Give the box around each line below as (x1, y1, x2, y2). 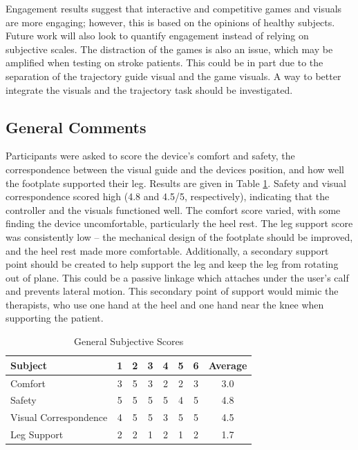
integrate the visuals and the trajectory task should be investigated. (6, 82, 293, 97)
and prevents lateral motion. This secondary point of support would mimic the (6, 284, 339, 298)
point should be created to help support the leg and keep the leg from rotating (6, 257, 339, 271)
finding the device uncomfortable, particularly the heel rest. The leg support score (6, 216, 353, 231)
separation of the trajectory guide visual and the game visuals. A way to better (6, 68, 341, 83)
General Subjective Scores (74, 334, 184, 349)
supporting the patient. (6, 311, 104, 325)
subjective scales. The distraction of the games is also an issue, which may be (6, 41, 333, 56)
